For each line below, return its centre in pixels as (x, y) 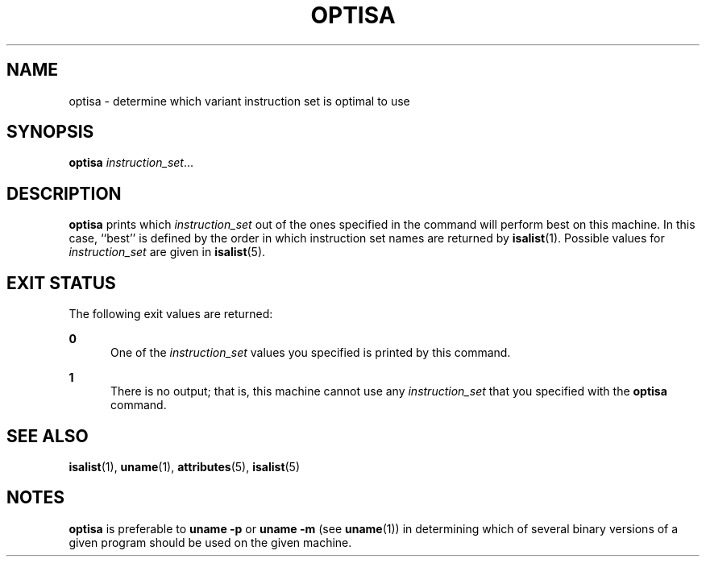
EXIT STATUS (61, 283)
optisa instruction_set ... (131, 163)
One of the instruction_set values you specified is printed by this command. (311, 353)
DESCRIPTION (64, 193)
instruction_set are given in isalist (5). (167, 252)
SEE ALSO (48, 436)
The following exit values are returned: (171, 314)
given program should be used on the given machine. (210, 542)
